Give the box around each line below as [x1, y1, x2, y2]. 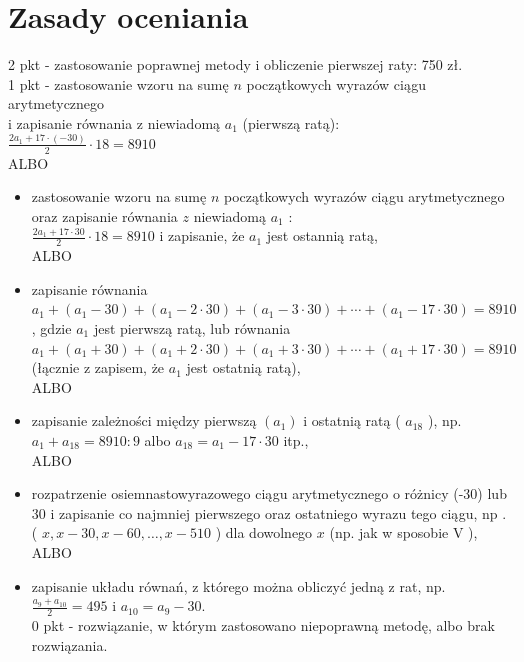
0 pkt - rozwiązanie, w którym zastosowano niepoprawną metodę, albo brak [31, 614, 495, 635]
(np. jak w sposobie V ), [329, 522, 478, 543]
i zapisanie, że [159, 225, 245, 246]
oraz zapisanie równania [31, 205, 178, 226]
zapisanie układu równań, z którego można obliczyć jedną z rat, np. [31, 575, 446, 596]
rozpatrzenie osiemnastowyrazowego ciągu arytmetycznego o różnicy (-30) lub [31, 483, 507, 504]
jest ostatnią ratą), [186, 357, 301, 378]
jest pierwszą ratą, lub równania [93, 318, 291, 339]
